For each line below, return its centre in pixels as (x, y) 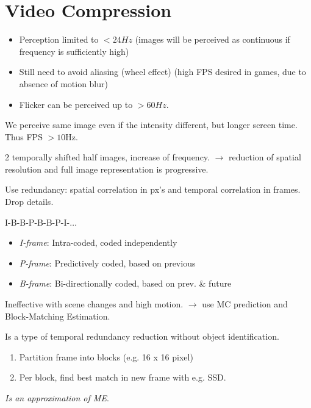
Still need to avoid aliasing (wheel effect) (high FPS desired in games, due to (163, 72)
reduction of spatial (265, 157)
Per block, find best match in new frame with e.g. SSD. (123, 377)
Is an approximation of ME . (57, 398)
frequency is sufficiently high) (74, 51)
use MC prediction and (245, 304)
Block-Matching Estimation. (58, 316)
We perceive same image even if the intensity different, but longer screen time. (151, 125)
